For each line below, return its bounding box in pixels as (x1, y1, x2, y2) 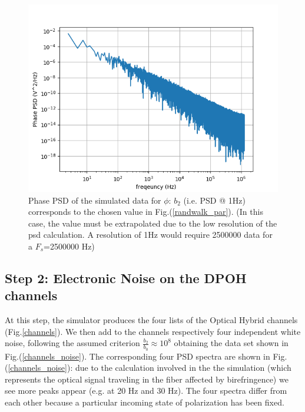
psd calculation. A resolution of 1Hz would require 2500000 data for (28, 228, 273, 241)
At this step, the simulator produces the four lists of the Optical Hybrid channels (5, 314, 298, 326)
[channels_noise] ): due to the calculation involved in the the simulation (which (8, 361, 291, 374)
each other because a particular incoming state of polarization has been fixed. (5, 396, 284, 408)
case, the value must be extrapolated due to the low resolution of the (28, 217, 277, 229)
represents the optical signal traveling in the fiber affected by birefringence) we (5, 373, 289, 385)
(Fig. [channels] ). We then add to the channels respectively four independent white (5, 325, 301, 337)
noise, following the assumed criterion (5, 337, 140, 349)
